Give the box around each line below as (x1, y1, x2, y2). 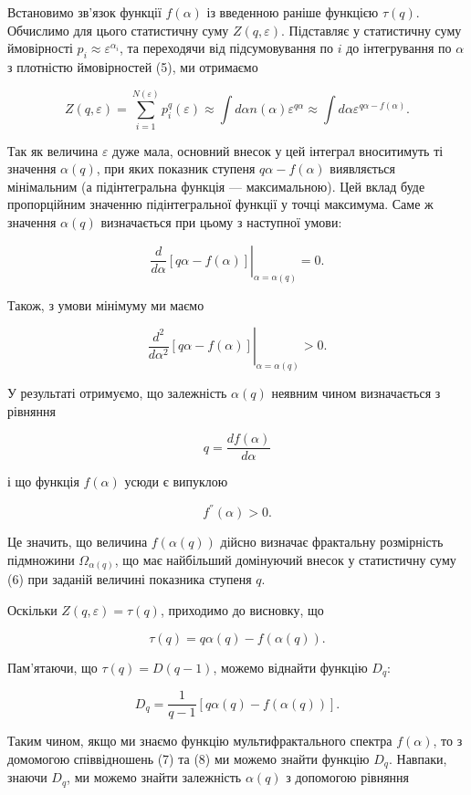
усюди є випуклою (124, 472, 228, 491)
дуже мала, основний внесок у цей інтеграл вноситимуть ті (112, 141, 444, 160)
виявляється (330, 159, 395, 178)
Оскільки (7, 601, 58, 620)
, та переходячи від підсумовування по (119, 38, 334, 58)
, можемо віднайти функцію (213, 657, 368, 676)
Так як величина (7, 141, 99, 160)
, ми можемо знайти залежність (67, 768, 242, 787)
